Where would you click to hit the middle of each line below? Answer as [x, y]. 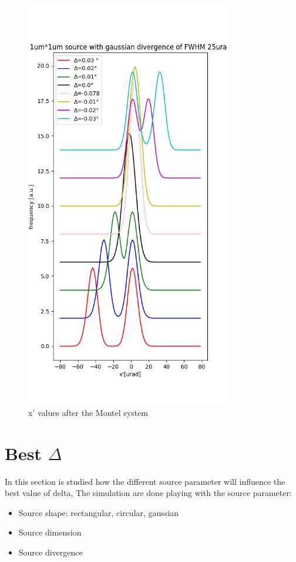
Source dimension [50, 532]
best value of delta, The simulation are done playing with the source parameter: [148, 493]
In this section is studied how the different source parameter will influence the [145, 481]
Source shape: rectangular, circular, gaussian [99, 512]
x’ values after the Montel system [88, 412]
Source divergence [51, 552]
